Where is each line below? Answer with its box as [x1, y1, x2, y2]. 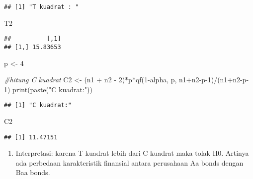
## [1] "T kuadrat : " [4, 3, 79, 10]
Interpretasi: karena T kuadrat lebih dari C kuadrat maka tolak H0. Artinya [15, 148, 249, 158]
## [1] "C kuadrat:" [4, 102, 72, 109]
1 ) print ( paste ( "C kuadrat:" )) [4, 84, 92, 94]
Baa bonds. [15, 167, 50, 178]
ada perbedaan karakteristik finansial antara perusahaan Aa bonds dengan [15, 157, 244, 168]
